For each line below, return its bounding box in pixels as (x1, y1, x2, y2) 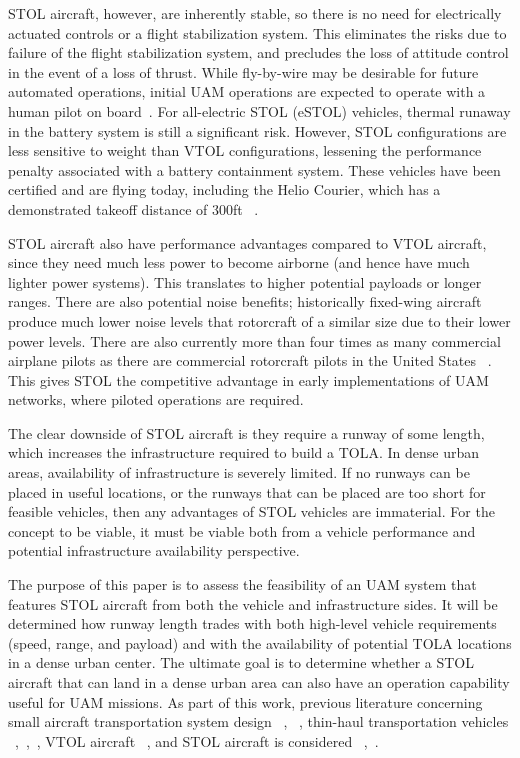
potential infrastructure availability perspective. (8, 540, 300, 561)
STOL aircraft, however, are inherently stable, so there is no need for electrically (8, 3, 502, 23)
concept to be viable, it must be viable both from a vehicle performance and (8, 520, 476, 541)
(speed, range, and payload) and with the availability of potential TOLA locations (8, 632, 512, 653)
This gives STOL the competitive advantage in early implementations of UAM (8, 369, 489, 390)
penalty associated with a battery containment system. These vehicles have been (8, 159, 501, 180)
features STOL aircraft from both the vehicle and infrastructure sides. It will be (8, 593, 498, 614)
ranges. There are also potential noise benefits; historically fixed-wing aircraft (8, 291, 482, 312)
